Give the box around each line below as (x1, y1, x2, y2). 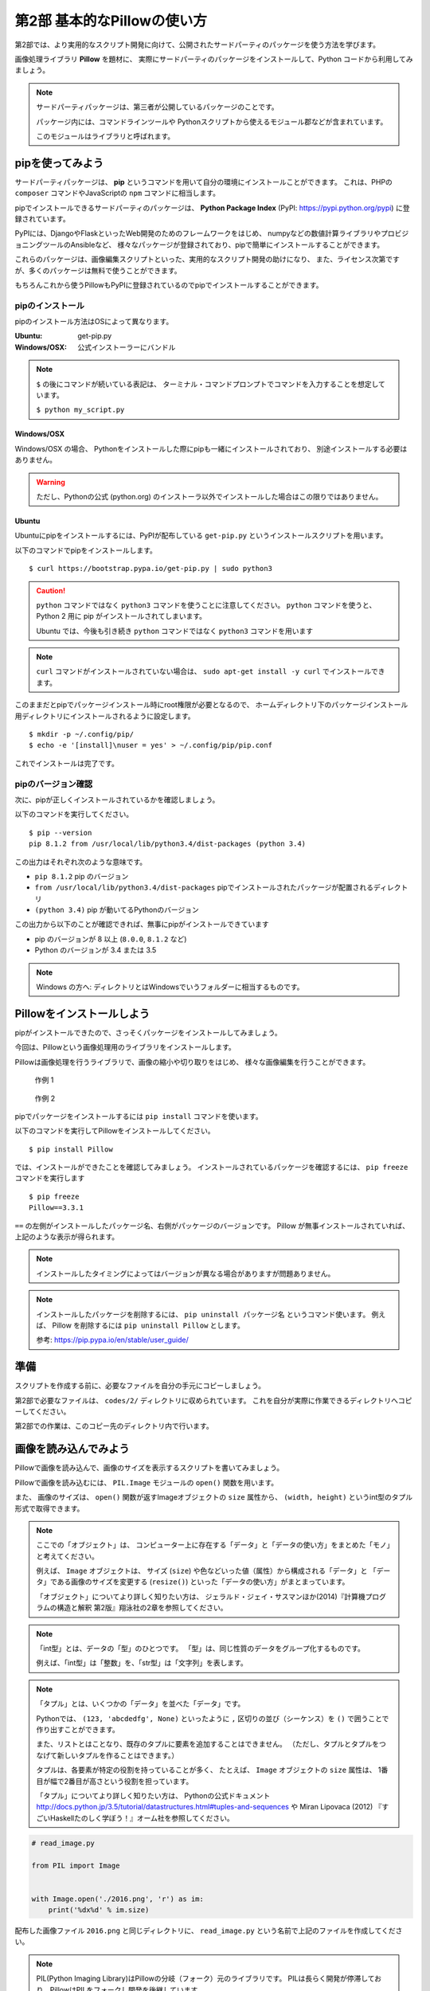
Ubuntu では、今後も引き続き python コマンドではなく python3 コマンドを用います (36, 626, 314, 636)
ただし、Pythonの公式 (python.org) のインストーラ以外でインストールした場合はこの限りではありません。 (36, 491, 383, 501)
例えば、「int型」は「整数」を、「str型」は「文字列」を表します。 (36, 1658, 248, 1668)
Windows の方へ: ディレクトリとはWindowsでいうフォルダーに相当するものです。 (36, 982, 304, 992)
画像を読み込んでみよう (14, 1442, 130, 1456)
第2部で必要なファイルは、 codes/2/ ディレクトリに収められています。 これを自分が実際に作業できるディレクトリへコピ (14, 1395, 412, 1405)
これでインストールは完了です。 (14, 758, 119, 768)
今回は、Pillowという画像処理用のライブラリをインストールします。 (14, 1042, 236, 1052)
